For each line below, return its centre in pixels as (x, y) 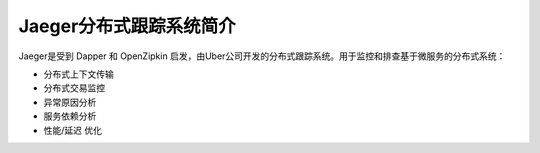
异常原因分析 (70, 102)
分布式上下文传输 (78, 74)
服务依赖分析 (70, 116)
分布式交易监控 (74, 88)
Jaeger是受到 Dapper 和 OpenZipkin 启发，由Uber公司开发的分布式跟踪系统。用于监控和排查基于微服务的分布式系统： (262, 56)
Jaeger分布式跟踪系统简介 (127, 26)
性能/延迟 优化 (72, 130)
